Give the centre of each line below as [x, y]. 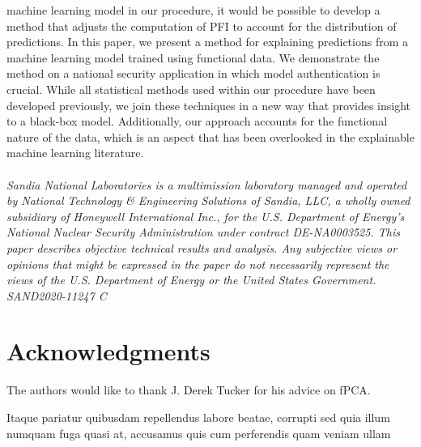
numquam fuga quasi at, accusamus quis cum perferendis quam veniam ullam [199, 433]
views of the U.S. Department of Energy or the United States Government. [191, 280]
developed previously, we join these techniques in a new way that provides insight [209, 105]
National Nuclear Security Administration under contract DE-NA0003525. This [203, 232]
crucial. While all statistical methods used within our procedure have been [191, 89]
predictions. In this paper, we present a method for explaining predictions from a [208, 42]
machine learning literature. [75, 153]
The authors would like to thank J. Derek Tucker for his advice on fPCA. [189, 390]
